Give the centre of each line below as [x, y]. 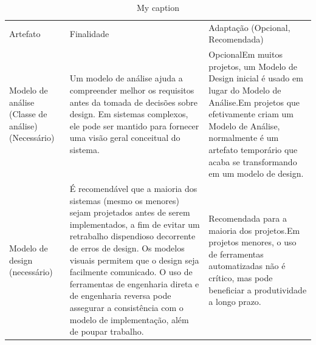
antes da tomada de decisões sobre [134, 102]
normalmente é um [244, 138]
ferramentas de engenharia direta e [134, 283]
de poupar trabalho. [107, 331]
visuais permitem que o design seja [134, 260]
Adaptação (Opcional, [249, 27]
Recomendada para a [248, 218]
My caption [158, 7]
